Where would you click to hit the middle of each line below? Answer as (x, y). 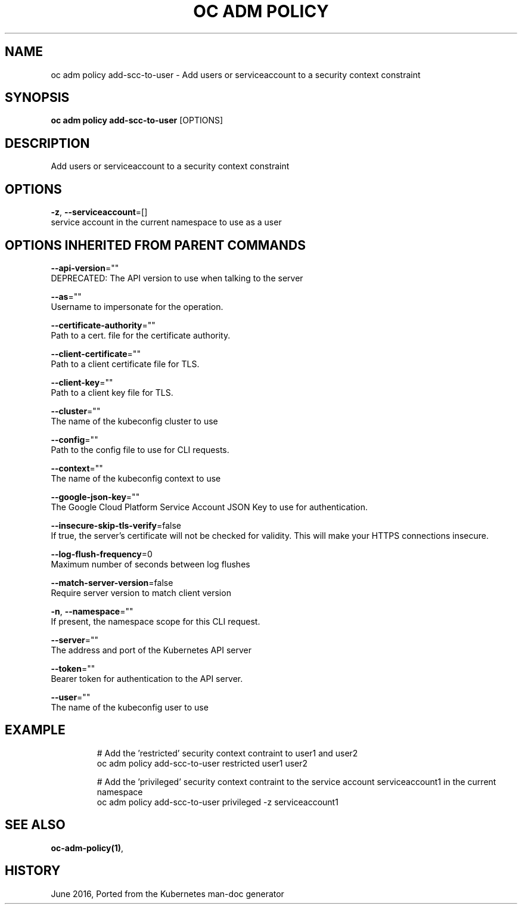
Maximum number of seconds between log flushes (150, 564)
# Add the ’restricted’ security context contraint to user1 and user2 (227, 753)
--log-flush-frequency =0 (102, 554)
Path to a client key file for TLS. (112, 392)
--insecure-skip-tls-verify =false (116, 525)
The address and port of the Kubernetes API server (151, 650)
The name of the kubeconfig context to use (136, 478)
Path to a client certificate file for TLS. (125, 364)
